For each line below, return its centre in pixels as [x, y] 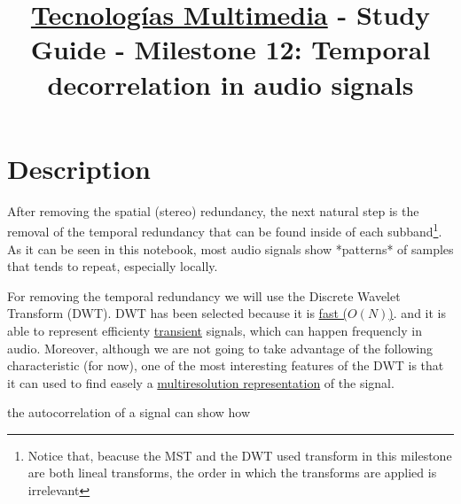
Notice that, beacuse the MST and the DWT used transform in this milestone [240, 455]
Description [79, 168]
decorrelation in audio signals [230, 84]
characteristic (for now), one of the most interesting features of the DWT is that [226, 365]
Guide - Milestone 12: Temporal [230, 49]
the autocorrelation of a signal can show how [129, 412]
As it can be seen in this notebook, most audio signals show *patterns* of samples [230, 248]
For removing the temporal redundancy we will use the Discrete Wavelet [204, 295]
